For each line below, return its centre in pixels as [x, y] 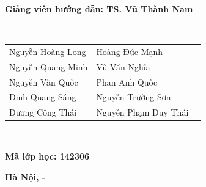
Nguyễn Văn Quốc [44, 82]
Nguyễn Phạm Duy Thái [142, 112]
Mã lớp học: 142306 [47, 156]
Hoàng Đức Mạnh [130, 51]
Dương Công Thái [43, 112]
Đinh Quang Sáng [43, 97]
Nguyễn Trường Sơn [134, 97]
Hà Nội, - [25, 176]
